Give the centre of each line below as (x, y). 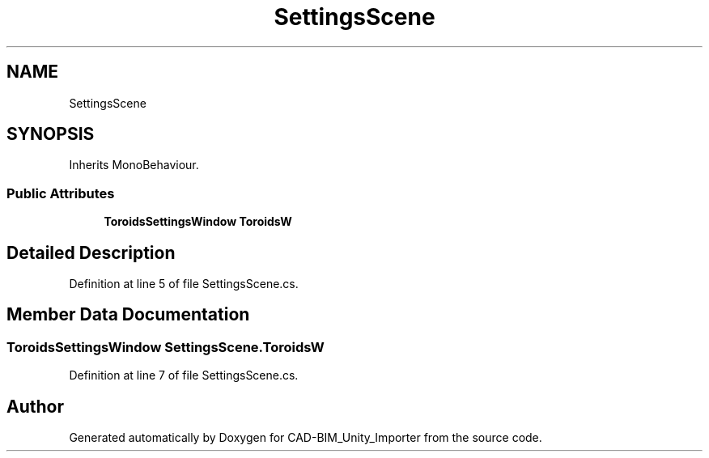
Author (35, 406)
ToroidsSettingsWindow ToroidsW (198, 222)
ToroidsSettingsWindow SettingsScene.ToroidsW (166, 347)
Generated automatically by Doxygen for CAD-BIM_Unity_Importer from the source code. (306, 438)
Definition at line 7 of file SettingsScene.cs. (184, 375)
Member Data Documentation (128, 315)
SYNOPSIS (51, 134)
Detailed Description (91, 252)
